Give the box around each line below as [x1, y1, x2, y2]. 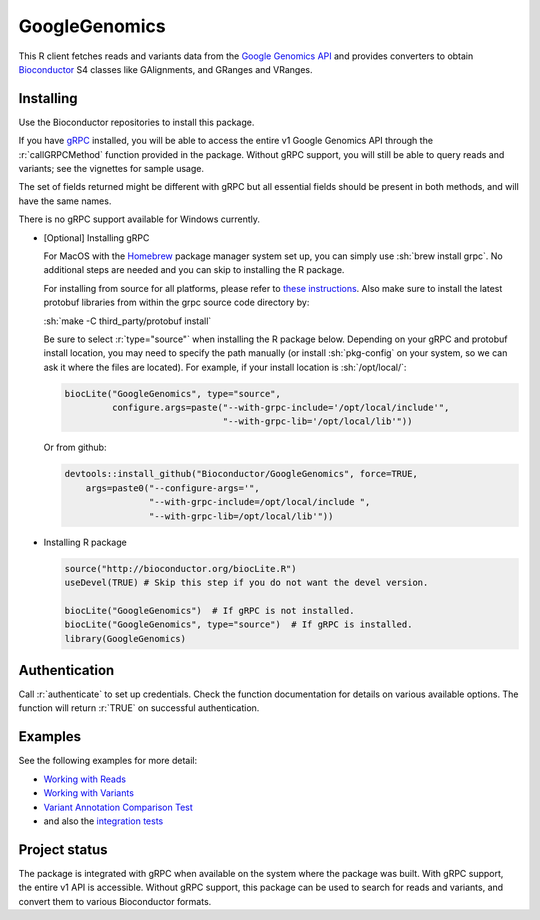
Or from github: [43, 441, 107, 454]
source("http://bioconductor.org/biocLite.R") [64, 563, 297, 574]
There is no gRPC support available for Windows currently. [18, 213, 260, 225]
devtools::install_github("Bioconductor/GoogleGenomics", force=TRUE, [64, 468, 419, 480]
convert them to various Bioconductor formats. [18, 895, 212, 907]
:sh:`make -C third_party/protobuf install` [43, 315, 212, 327]
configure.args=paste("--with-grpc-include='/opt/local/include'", [111, 402, 450, 414]
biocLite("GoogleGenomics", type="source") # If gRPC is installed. [64, 619, 413, 630]
